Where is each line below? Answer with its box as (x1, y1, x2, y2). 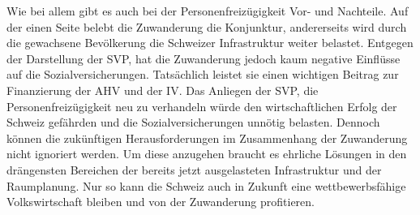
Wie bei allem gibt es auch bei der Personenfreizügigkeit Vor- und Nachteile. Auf (6, 2, 409, 19)
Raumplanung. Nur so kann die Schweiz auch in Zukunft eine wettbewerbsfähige (6, 177, 406, 194)
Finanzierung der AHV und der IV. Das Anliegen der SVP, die (6, 81, 319, 98)
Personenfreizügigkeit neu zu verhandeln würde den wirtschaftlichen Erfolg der (6, 97, 397, 114)
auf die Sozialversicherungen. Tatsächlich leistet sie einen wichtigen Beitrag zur (6, 66, 399, 83)
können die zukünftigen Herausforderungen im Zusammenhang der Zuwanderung (6, 129, 408, 146)
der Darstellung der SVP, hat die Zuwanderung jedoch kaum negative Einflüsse (6, 49, 401, 67)
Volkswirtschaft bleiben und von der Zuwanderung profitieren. (6, 193, 315, 210)
